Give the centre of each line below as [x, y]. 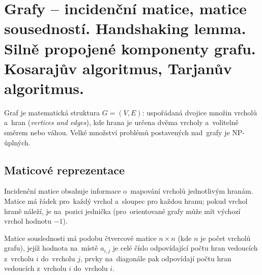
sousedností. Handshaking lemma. [125, 28]
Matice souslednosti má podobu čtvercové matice [80, 238]
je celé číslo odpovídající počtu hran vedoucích [185, 248]
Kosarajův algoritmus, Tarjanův [118, 68]
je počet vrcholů [225, 238]
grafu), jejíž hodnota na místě [51, 248]
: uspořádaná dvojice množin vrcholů [200, 112]
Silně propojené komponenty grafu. [130, 48]
